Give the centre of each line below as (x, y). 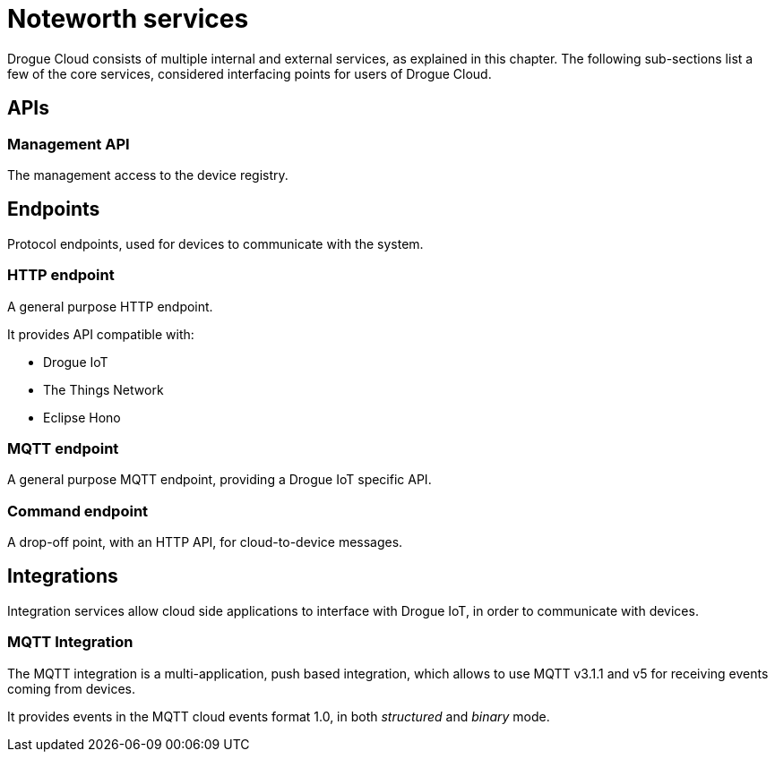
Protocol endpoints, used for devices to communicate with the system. (215, 243)
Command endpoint (78, 511)
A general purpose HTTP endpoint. (110, 306)
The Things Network (103, 389)
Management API (69, 144)
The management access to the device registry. (148, 175)
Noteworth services (128, 19)
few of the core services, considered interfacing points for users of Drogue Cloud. (250, 73)
